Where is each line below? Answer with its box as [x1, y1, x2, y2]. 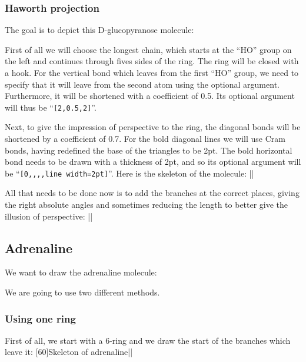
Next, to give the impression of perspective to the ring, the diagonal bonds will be [5, 121, 301, 133]
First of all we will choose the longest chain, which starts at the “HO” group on [5, 43, 292, 55]
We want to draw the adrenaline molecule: [5, 266, 157, 278]
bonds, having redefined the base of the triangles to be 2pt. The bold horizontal [5, 144, 292, 156]
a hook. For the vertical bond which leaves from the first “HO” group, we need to [5, 67, 299, 78]
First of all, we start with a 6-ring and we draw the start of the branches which [5, 334, 291, 346]
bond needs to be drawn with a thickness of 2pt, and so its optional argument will [5, 155, 301, 168]
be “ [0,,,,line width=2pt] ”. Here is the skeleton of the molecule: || [5, 167, 254, 179]
